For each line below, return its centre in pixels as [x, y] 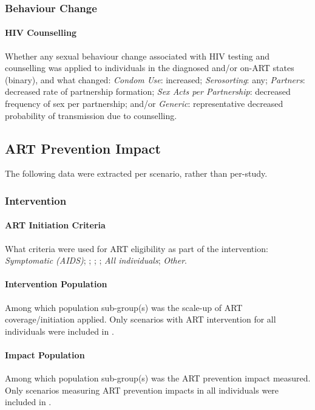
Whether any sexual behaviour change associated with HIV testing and [137, 56]
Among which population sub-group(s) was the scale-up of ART [124, 307]
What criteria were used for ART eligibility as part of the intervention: [137, 248]
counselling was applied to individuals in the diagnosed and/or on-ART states [150, 68]
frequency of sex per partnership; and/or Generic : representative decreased [144, 104]
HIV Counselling [41, 32]
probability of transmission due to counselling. [91, 115]
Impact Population [45, 355]
